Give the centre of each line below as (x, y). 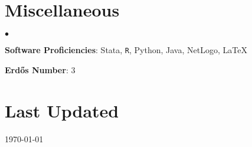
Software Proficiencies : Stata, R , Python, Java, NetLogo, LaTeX (126, 50)
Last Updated (62, 110)
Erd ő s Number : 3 (40, 69)
